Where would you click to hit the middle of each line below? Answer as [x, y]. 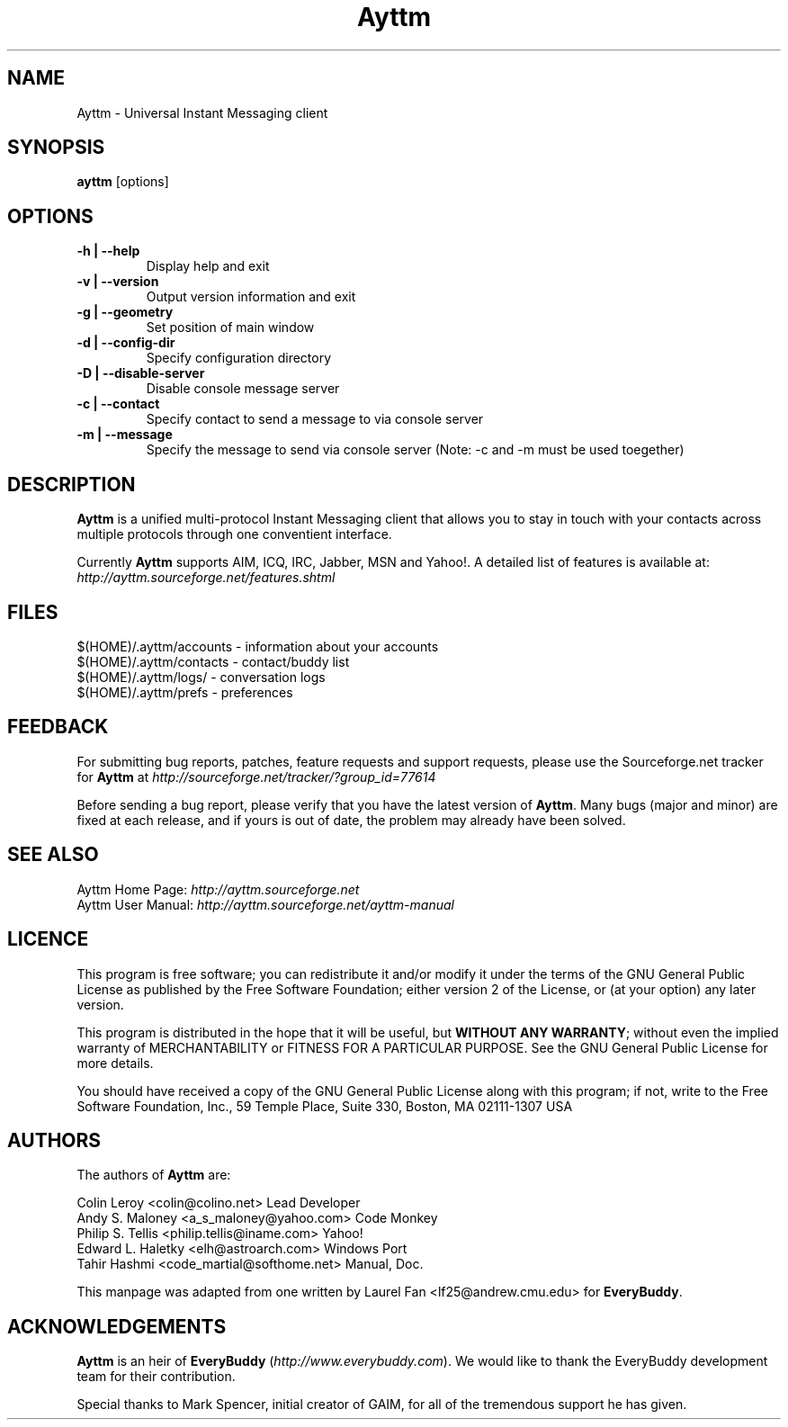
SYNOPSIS [56, 148]
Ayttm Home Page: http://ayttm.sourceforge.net [218, 889]
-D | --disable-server [141, 373]
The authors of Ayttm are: [154, 1175]
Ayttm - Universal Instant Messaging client [202, 112]
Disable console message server [243, 389]
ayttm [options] [123, 182]
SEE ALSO [53, 855]
